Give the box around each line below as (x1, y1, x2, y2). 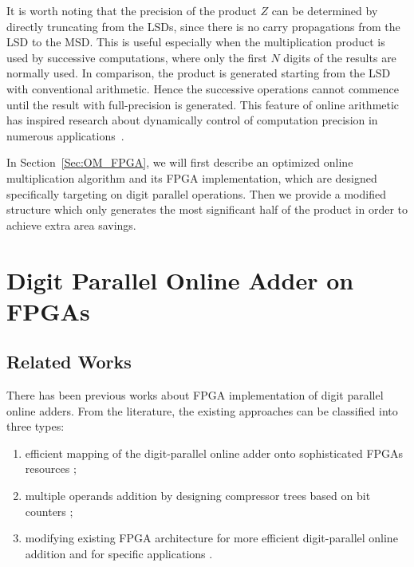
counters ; (25, 502, 73, 519)
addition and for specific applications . (25, 545, 213, 561)
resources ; (25, 460, 77, 477)
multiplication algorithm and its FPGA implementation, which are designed (6, 169, 377, 186)
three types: (6, 418, 65, 435)
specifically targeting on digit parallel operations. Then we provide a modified (6, 185, 386, 202)
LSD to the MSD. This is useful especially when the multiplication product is (6, 33, 385, 50)
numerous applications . (6, 127, 124, 144)
